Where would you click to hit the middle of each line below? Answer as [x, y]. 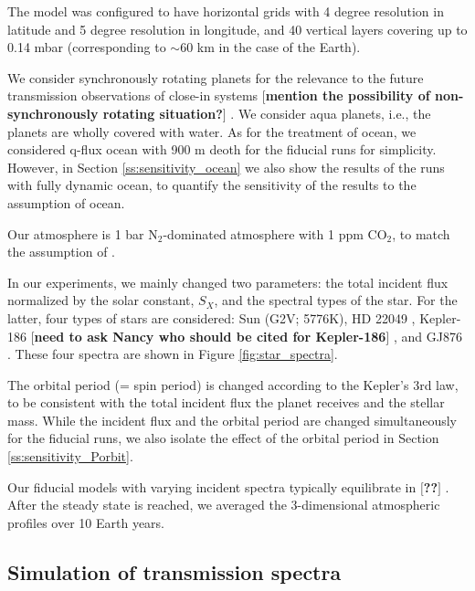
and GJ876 [432, 336]
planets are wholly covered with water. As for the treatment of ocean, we [212, 131]
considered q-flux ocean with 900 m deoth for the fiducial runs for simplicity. [222, 149]
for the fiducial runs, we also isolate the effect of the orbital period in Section [223, 438]
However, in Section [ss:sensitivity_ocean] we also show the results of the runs [226, 167]
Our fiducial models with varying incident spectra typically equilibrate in [212, 486]
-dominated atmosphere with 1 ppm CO [275, 233]
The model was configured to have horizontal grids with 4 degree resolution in [226, 11]
